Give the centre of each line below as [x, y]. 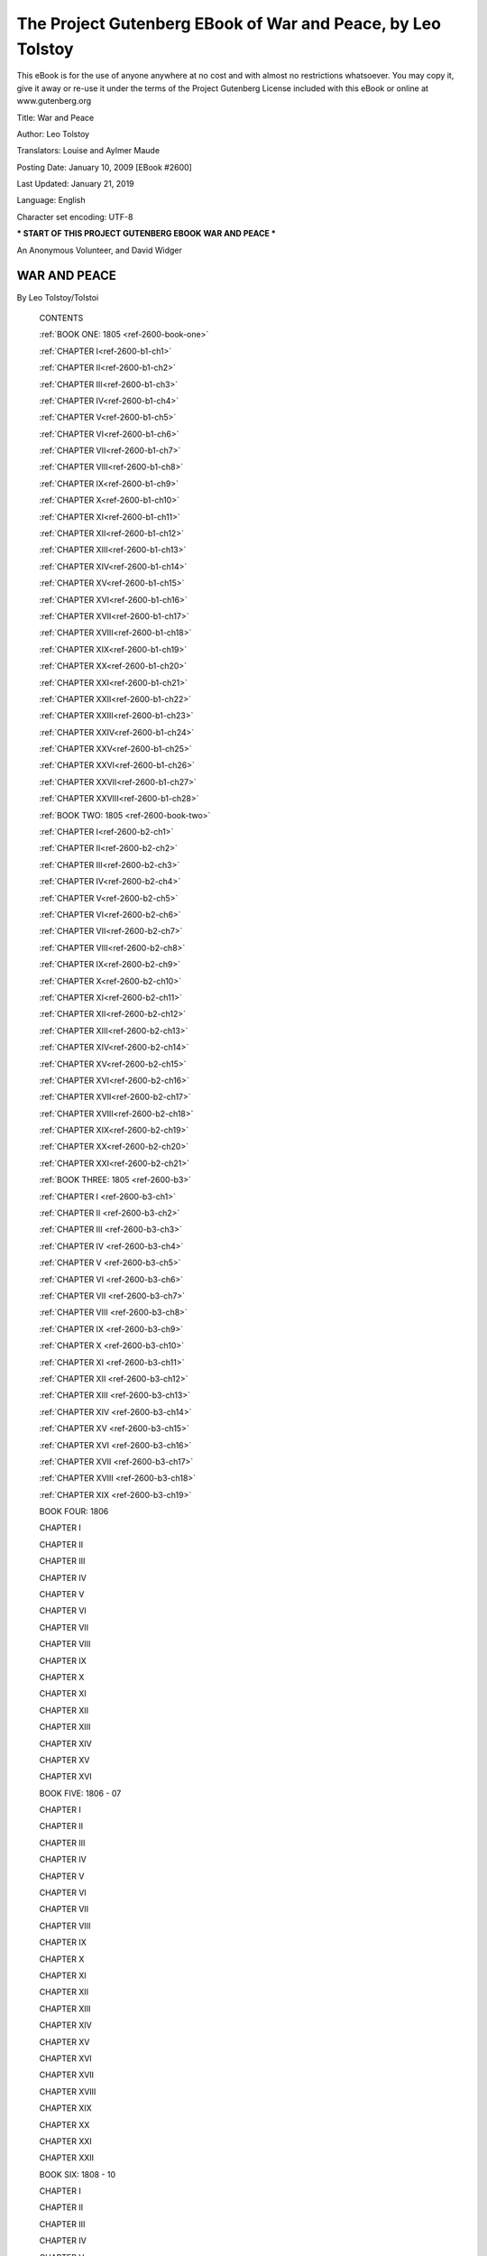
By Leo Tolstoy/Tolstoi [58, 297]
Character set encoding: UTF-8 [75, 217]
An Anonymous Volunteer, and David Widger [99, 250]
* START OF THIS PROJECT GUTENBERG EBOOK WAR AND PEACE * [147, 234]
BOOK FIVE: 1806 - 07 [80, 1793]
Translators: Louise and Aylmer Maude [88, 151]
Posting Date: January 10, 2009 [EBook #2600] [105, 167]
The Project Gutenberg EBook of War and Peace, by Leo [229, 23]
